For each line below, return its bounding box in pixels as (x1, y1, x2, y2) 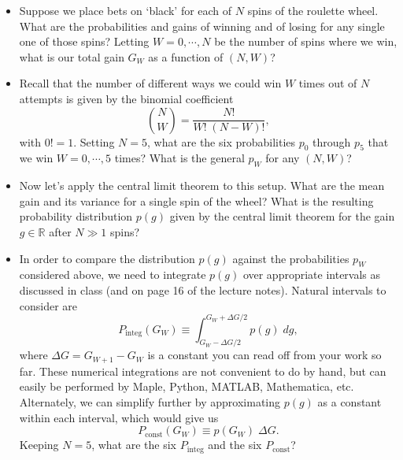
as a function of (148, 48, 224, 65)
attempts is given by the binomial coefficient (19, 90, 234, 106)
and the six (208, 436, 262, 453)
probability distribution (19, 208, 133, 224)
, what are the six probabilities (146, 133, 296, 150)
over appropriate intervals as (242, 266, 381, 283)
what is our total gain (19, 48, 124, 65)
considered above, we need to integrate (19, 266, 206, 283)
